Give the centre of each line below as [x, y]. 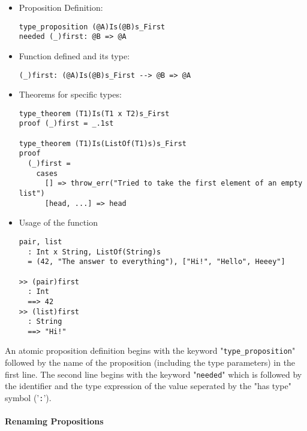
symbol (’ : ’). [28, 397]
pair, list [40, 242]
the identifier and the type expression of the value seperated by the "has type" [148, 386]
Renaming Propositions [54, 421]
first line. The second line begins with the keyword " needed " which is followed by [153, 374]
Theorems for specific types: [70, 94]
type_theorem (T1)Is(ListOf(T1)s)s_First [103, 143]
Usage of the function [58, 222]
